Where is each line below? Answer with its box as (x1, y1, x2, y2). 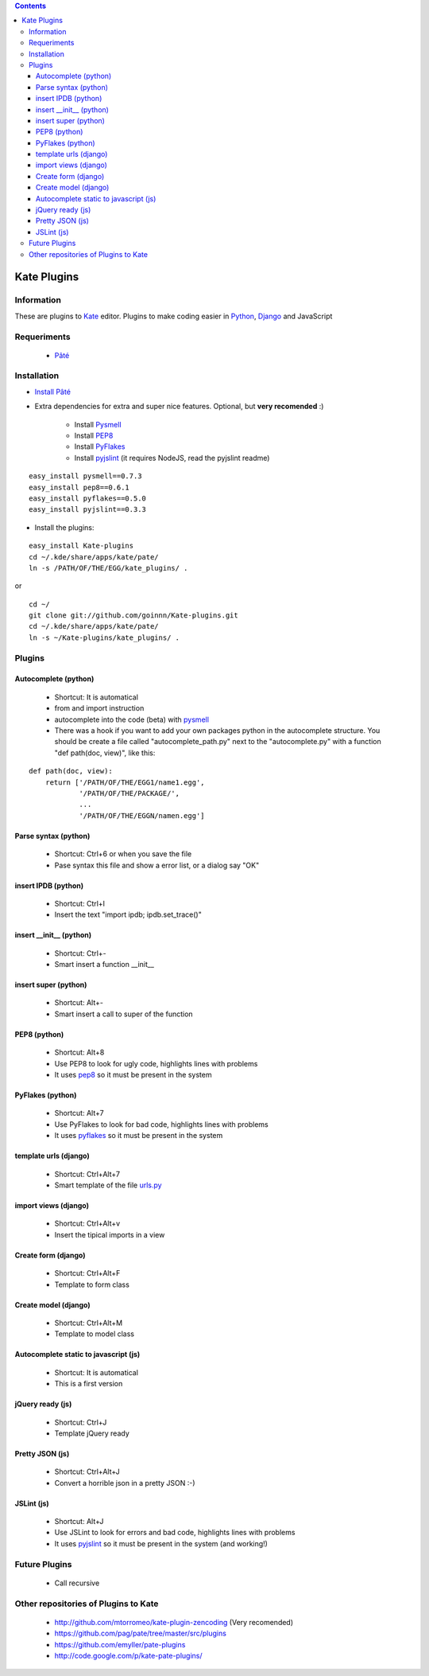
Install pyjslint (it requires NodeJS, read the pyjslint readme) (74, 453, 270, 462)
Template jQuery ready (54, 1428, 130, 1438)
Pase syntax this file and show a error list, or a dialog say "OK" (54, 860, 260, 870)
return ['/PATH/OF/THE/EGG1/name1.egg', (44, 778, 206, 787)
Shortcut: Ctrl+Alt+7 (54, 1169, 121, 1179)
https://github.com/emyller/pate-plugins (54, 1639, 186, 1649)
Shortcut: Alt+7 (54, 1109, 104, 1118)
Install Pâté (34, 387, 71, 396)
